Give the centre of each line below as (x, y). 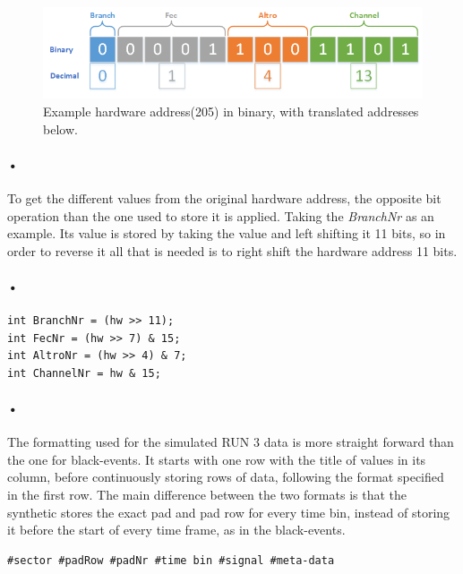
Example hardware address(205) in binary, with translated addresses (231, 111)
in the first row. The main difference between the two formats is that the (207, 495)
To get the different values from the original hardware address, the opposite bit (224, 197)
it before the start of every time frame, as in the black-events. (176, 530)
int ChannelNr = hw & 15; (84, 373)
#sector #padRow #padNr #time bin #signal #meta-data (171, 560)
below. (60, 129)
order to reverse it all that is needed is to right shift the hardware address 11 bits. (232, 250)
